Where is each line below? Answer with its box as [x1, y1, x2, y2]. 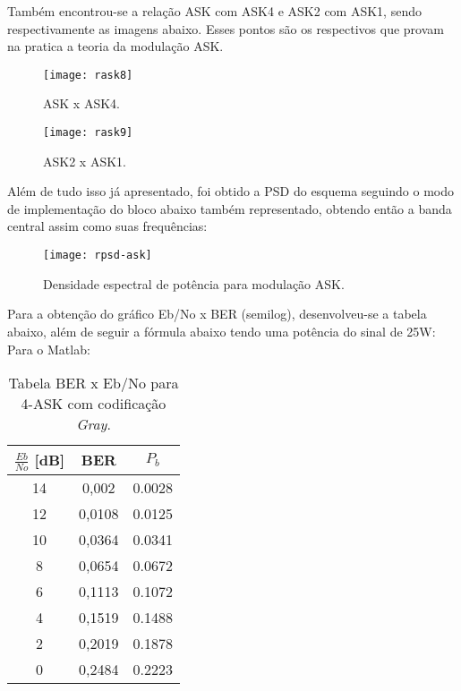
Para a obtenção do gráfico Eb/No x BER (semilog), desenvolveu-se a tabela [7, 304, 427, 323]
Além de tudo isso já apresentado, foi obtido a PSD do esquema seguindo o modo [7, 182, 454, 200]
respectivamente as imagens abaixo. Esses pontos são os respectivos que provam [7, 19, 444, 38]
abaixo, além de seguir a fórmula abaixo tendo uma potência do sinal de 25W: [7, 321, 436, 340]
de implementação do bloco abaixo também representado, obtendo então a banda [7, 199, 452, 218]
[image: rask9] [43, 126, 133, 140]
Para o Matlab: [7, 339, 90, 358]
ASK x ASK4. [43, 94, 120, 113]
